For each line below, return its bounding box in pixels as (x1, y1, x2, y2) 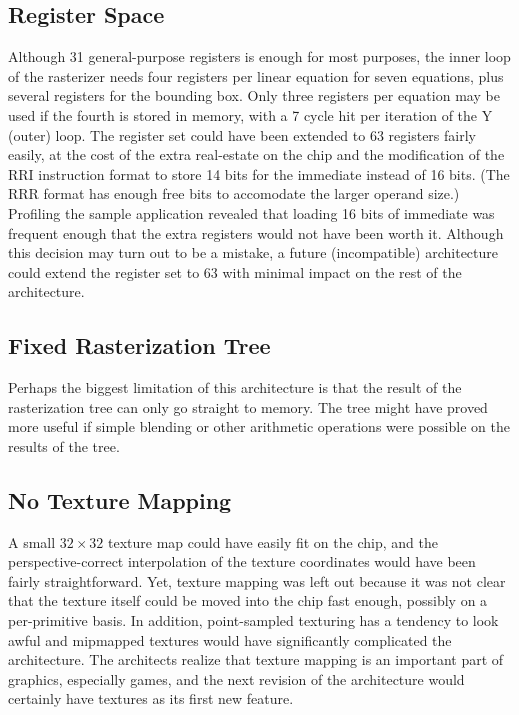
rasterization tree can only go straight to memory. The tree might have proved (8, 396, 488, 417)
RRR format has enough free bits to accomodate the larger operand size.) (8, 183, 460, 204)
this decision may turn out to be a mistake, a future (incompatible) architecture (8, 242, 498, 263)
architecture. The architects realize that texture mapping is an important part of (8, 649, 504, 670)
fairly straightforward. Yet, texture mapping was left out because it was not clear (8, 570, 506, 591)
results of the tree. (8, 435, 120, 456)
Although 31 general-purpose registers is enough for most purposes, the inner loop (8, 46, 511, 67)
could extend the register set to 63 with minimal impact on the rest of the (8, 261, 462, 282)
